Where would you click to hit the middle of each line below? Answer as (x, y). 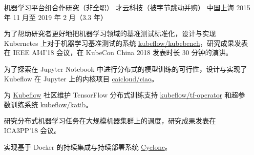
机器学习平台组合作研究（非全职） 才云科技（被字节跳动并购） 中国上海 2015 (127, 7)
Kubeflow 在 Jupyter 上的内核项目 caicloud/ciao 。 (81, 78)
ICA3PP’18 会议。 (32, 130)
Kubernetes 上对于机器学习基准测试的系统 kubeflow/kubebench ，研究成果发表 (126, 43)
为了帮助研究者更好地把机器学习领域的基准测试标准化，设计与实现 (110, 33)
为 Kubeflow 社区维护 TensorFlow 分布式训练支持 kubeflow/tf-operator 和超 (121, 95)
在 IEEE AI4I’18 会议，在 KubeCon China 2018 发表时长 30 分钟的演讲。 (118, 52)
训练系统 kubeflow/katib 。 (52, 104)
